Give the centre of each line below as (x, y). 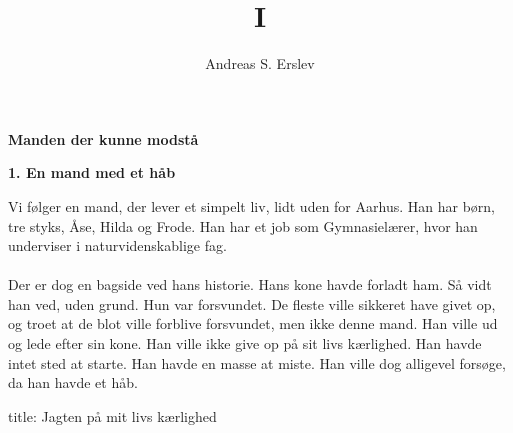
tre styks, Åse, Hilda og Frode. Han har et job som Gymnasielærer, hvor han (243, 225)
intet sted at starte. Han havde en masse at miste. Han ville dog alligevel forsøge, (257, 362)
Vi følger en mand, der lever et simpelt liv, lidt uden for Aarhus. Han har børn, (251, 205)
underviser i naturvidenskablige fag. (117, 245)
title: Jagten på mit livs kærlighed (112, 415)
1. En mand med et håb (92, 172)
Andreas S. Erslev (260, 63)
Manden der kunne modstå (103, 138)
